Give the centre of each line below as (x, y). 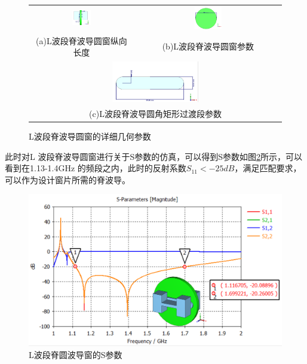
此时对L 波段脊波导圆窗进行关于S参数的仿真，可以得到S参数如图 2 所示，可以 (153, 156)
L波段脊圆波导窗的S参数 (76, 354)
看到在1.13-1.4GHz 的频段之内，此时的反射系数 (96, 168)
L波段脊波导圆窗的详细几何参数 (90, 136)
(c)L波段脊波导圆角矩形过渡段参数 (155, 113)
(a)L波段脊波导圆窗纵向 (82, 40)
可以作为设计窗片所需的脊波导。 (67, 179)
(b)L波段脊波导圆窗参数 (208, 46)
